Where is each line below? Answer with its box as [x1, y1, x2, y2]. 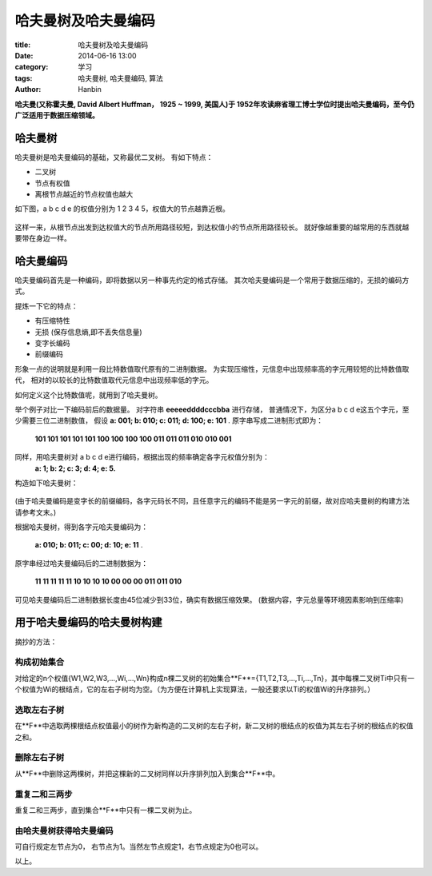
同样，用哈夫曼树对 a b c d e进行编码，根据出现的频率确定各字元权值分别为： [14, 452, 270, 462]
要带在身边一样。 [14, 233, 71, 243]
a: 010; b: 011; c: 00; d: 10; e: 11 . [34, 540, 143, 550]
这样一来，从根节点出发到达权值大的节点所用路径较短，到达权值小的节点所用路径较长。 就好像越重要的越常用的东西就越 [14, 222, 410, 232]
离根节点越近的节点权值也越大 [34, 189, 134, 199]
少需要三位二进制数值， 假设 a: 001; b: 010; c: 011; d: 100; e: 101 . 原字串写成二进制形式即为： [14, 416, 324, 425]
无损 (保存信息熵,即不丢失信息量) [34, 327, 143, 336]
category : [14, 62, 49, 72]
